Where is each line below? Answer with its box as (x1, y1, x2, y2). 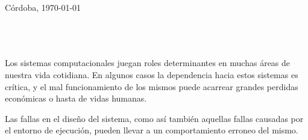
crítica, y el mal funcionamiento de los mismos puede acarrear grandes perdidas (5, 80, 298, 93)
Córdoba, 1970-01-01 (5, 1, 81, 13)
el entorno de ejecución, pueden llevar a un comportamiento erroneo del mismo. (5, 124, 298, 136)
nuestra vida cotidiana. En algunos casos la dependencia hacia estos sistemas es (5, 68, 298, 81)
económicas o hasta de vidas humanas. (5, 92, 147, 105)
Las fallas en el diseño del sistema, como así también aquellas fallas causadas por (5, 112, 304, 124)
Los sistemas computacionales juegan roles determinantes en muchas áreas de (5, 56, 291, 69)
